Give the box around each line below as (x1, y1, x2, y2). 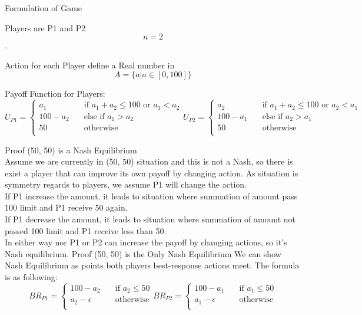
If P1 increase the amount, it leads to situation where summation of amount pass (5, 189, 298, 202)
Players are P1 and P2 (5, 21, 86, 34)
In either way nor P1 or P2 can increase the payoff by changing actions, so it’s (5, 236, 287, 248)
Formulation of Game (5, 2, 82, 14)
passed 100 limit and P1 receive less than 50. (5, 224, 167, 237)
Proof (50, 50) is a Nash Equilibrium (5, 143, 137, 156)
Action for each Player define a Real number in (5, 58, 175, 71)
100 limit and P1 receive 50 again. (5, 201, 128, 214)
